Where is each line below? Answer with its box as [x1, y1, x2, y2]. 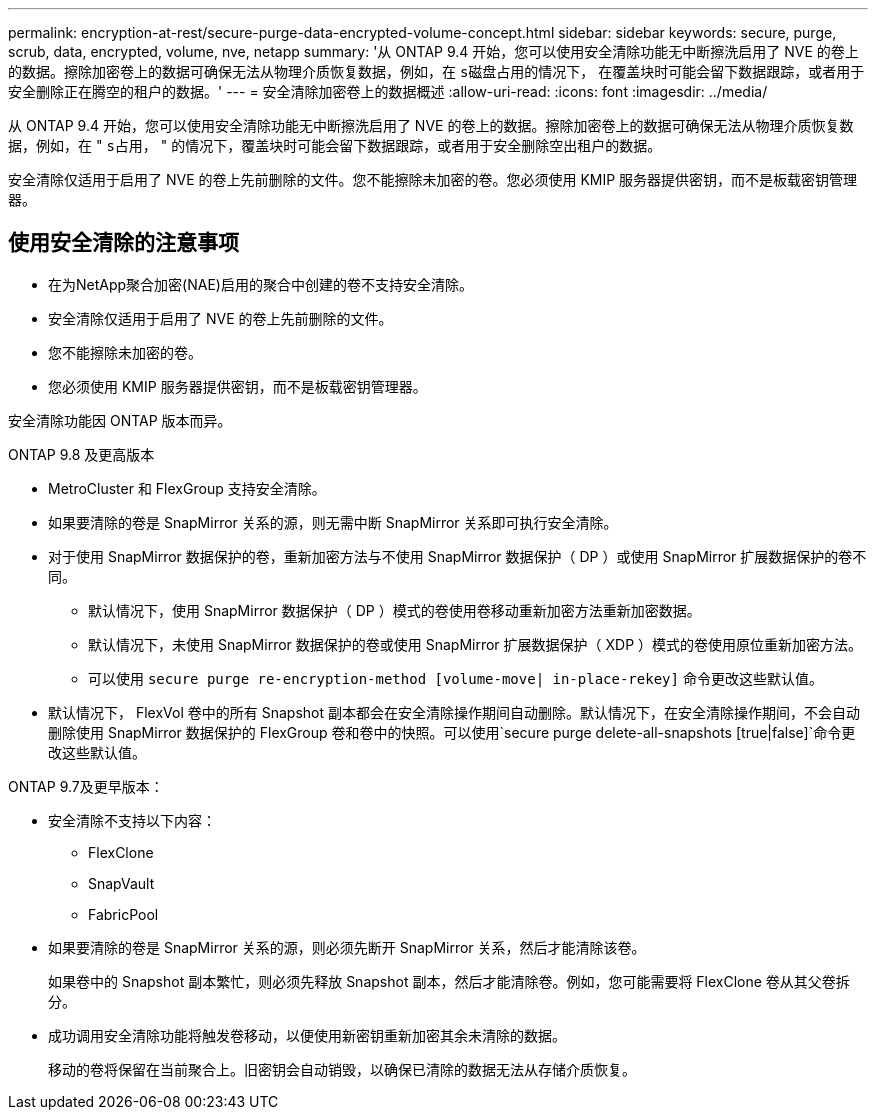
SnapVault [88, 874, 155, 892]
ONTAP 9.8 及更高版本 [8, 445, 155, 463]
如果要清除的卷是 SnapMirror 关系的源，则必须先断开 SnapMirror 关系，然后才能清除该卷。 [48, 938, 646, 956]
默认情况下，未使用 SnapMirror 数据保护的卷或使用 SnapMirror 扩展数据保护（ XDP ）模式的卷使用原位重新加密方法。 [88, 635, 863, 653]
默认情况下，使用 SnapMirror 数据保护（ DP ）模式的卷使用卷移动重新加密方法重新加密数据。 [88, 601, 701, 619]
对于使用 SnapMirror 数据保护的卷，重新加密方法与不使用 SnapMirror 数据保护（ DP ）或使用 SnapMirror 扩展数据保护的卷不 [48, 547, 867, 565]
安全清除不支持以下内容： [48, 811, 216, 829]
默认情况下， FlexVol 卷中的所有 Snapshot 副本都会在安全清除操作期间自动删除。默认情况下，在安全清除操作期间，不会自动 [48, 703, 860, 721]
